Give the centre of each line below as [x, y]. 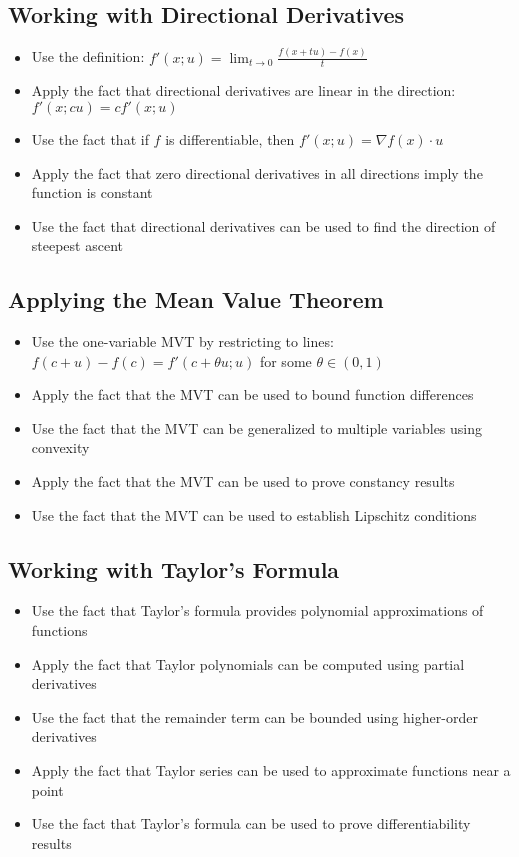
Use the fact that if [90, 138]
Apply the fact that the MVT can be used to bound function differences [252, 394]
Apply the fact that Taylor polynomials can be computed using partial [248, 663]
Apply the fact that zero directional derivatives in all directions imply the [257, 172]
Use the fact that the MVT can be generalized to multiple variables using [257, 427]
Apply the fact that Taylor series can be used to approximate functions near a [271, 770]
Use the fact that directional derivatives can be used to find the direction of [263, 225]
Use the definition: [88, 56]
